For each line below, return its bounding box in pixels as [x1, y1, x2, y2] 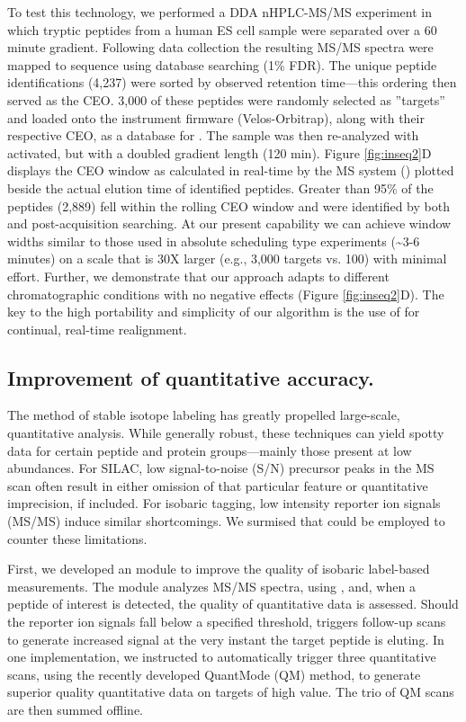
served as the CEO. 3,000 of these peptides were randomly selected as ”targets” [7, 90, 445, 109]
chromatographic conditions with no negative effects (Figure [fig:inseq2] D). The [7, 284, 444, 303]
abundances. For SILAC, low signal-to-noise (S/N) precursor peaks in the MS [7, 459, 435, 477]
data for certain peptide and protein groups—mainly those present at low [7, 441, 412, 459]
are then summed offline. [7, 700, 143, 718]
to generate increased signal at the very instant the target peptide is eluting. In [7, 629, 444, 648]
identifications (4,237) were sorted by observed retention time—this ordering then [7, 73, 457, 92]
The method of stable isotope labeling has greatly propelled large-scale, [7, 406, 400, 424]
